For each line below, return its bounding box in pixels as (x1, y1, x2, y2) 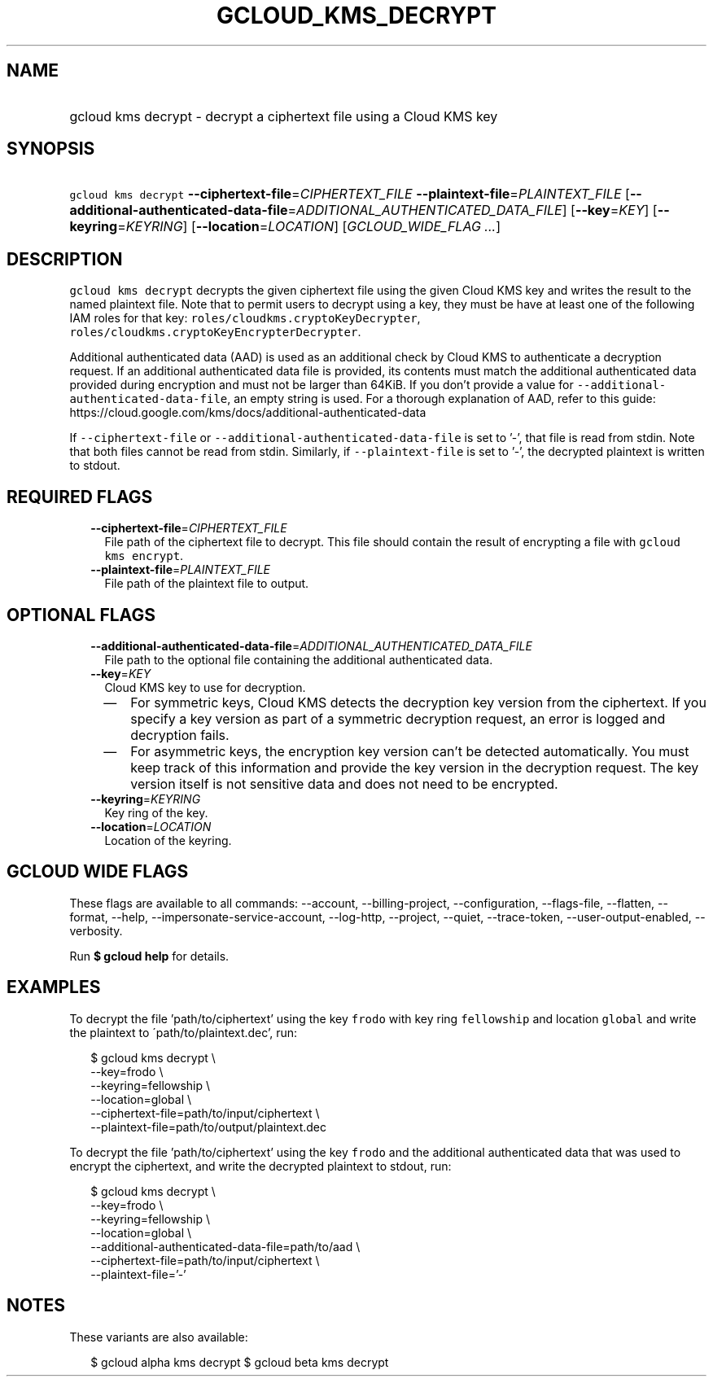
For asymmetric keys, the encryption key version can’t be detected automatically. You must (130, 742, 689, 759)
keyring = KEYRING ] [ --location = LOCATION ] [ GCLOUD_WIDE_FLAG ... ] (69, 218, 501, 235)
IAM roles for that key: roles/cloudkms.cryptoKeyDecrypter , (69, 311, 421, 326)
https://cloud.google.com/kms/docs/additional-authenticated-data (69, 405, 426, 420)
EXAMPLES (7, 977, 101, 998)
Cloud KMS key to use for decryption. (104, 680, 306, 694)
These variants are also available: (69, 1329, 248, 1344)
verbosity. (69, 923, 123, 938)
